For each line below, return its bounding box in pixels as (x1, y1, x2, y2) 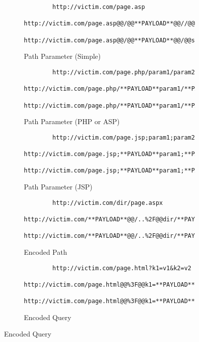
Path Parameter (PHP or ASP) (24, 116, 120, 127)
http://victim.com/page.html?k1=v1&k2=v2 (52, 264, 192, 272)
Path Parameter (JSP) (24, 181, 93, 192)
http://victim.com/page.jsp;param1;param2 (52, 134, 195, 141)
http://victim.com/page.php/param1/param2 (52, 68, 195, 76)
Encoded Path (24, 246, 67, 257)
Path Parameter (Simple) (24, 51, 101, 61)
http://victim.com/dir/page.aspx (52, 199, 163, 206)
